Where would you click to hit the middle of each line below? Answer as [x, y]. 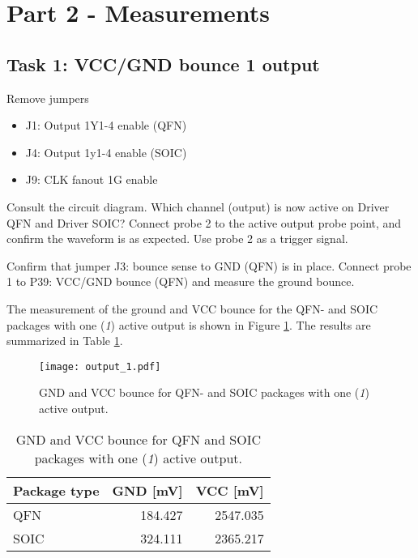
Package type [56, 490]
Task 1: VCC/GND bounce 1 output [163, 64]
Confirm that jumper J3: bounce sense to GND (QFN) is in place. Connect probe [209, 265]
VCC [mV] [230, 490]
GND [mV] [147, 490]
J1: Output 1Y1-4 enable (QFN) [106, 125]
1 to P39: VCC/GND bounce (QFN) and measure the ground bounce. [181, 281]
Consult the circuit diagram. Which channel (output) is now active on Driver [198, 206]
